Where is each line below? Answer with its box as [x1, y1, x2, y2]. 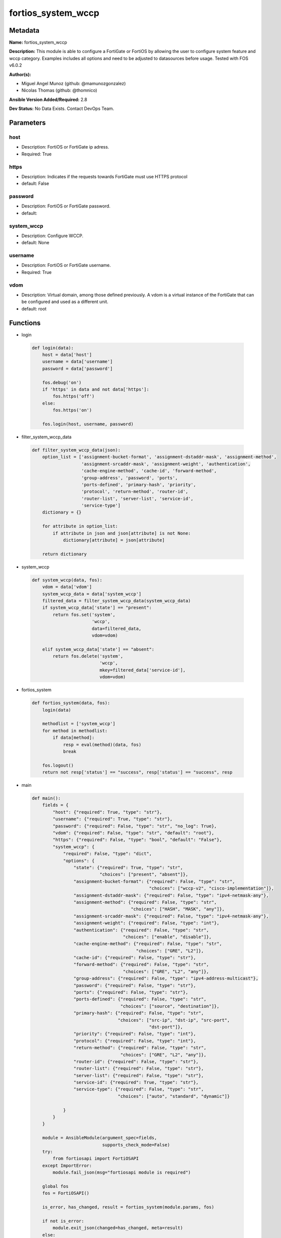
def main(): [32, 795, 61, 801]
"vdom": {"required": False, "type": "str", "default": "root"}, [52, 830, 214, 836]
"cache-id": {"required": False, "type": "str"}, [73, 955, 196, 961]
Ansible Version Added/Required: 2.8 [9, 97, 87, 103]
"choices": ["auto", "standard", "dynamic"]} [118, 1093, 230, 1099]
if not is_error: [42, 1218, 84, 1224]
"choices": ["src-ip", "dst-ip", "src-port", [118, 1017, 230, 1023]
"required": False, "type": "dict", [63, 851, 152, 857]
